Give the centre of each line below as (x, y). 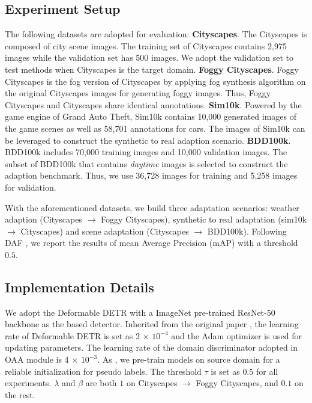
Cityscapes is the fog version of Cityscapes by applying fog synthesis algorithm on (155, 81)
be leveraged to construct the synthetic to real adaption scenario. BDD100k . (148, 140)
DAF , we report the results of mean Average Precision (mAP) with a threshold (151, 243)
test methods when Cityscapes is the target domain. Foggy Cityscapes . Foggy (152, 69)
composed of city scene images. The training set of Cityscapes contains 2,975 (146, 45)
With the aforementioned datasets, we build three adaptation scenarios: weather (152, 207)
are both (101, 383)
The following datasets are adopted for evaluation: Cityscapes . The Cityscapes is (156, 34)
